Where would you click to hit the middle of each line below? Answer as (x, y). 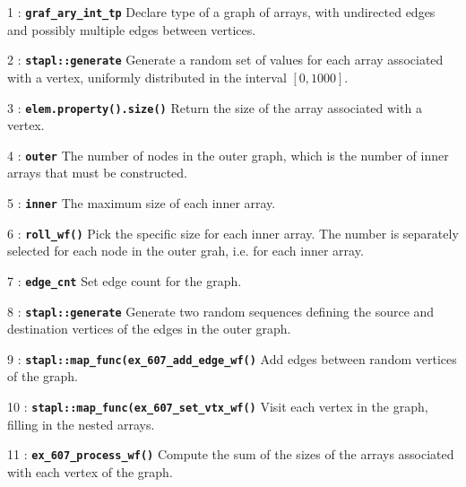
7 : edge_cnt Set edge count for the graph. (125, 280)
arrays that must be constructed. (98, 173)
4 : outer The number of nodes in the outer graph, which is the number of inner (228, 155)
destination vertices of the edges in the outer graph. (149, 329)
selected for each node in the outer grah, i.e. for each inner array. (186, 251)
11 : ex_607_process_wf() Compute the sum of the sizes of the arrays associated (231, 454)
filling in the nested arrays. (81, 424)
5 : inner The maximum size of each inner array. (142, 203)
